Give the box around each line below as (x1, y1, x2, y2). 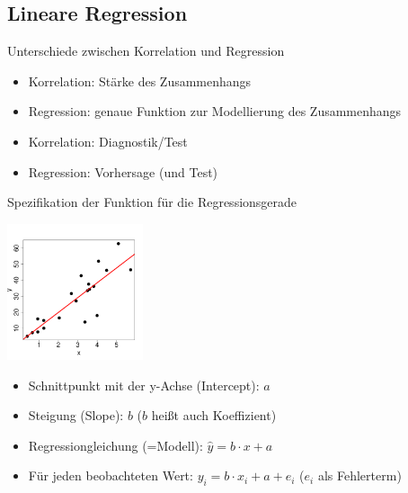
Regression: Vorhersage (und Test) (28, 162, 218, 181)
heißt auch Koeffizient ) (151, 406, 277, 425)
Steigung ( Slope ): (28, 406, 124, 425)
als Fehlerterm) (317, 466, 402, 485)
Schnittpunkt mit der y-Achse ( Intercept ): (28, 375, 260, 394)
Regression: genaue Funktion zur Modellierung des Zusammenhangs (28, 102, 402, 121)
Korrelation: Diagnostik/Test (28, 131, 188, 150)
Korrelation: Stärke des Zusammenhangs (28, 71, 252, 90)
